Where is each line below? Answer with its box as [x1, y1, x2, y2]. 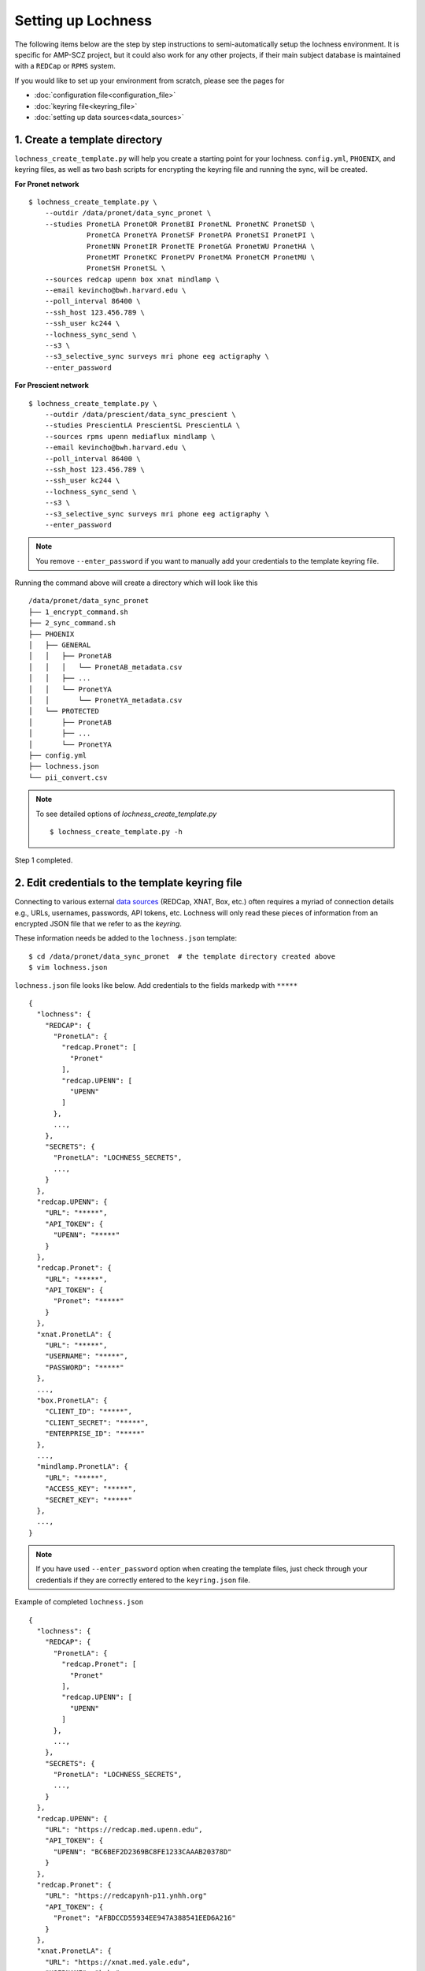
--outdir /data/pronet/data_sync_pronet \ [44, 209, 212, 218]
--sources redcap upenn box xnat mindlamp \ [44, 274, 220, 284]
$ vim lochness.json [28, 963, 108, 972]
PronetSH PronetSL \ [87, 264, 166, 273]
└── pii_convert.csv [28, 773, 108, 782]
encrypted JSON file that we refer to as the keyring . [14, 918, 183, 928]
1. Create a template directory [14, 132, 163, 146]
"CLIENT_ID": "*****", [44, 1407, 133, 1416]
